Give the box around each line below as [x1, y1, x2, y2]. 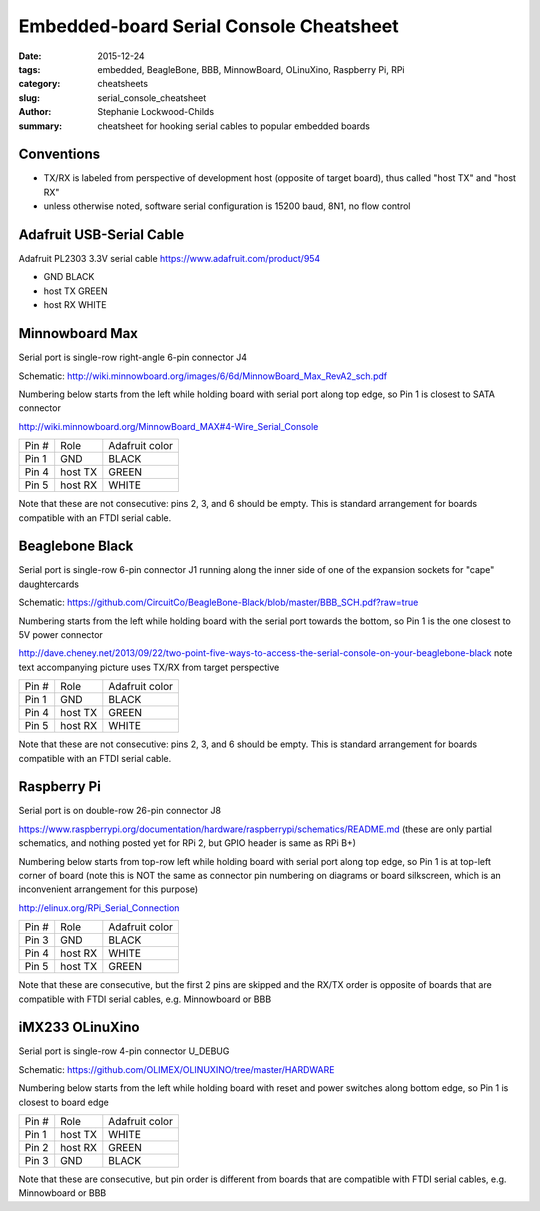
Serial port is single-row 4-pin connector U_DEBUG [18, 1045, 230, 1057]
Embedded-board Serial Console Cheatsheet [18, 15, 399, 37]
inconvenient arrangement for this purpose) [18, 883, 199, 895]
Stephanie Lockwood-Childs [97, 106, 215, 118]
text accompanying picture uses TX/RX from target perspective [18, 661, 280, 673]
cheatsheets [97, 78, 149, 90]
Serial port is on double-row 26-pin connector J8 [18, 805, 222, 817]
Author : [18, 106, 52, 118]
